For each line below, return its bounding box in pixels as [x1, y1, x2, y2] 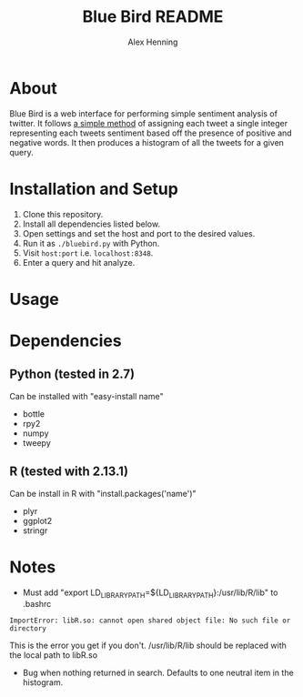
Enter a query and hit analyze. [22, 257, 136, 268]
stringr [22, 525, 48, 536]
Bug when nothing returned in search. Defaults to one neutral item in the [22, 667, 294, 679]
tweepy [22, 437, 52, 448]
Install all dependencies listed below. [22, 218, 161, 229]
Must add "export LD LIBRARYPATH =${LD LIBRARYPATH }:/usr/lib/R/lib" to [22, 587, 278, 600]
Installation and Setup [9, 178, 179, 199]
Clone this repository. [22, 208, 104, 219]
